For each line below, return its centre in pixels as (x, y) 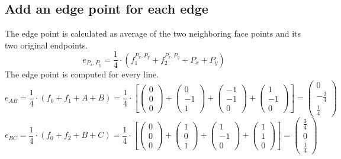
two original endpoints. (46, 45)
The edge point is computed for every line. (82, 74)
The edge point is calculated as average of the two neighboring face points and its (153, 33)
